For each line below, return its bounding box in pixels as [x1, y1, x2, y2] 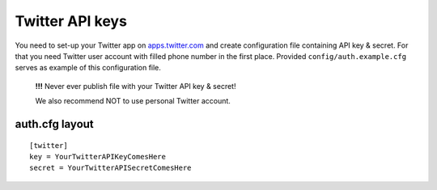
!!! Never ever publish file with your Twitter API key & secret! [35, 81, 236, 91]
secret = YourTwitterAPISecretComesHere [29, 163, 192, 173]
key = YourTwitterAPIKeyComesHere [29, 152, 166, 161]
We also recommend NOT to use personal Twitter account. [35, 96, 231, 106]
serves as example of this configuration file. [15, 63, 162, 73]
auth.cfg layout [15, 117, 95, 131]
